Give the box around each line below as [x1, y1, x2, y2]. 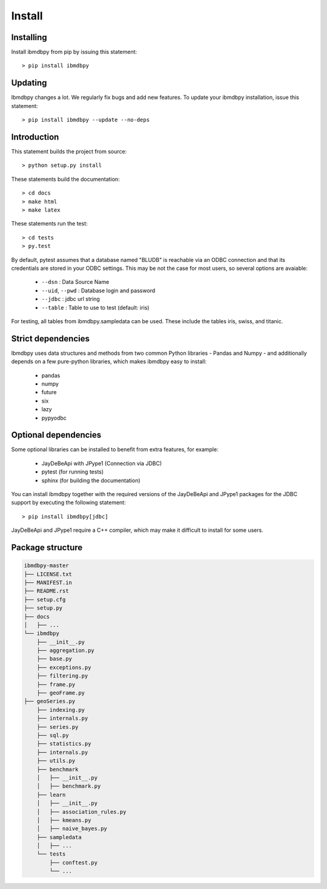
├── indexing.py [36, 706, 85, 713]
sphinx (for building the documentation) [41, 477, 140, 484]
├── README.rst [24, 588, 69, 594]
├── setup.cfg [24, 596, 66, 603]
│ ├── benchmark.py [36, 783, 101, 790]
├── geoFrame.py [36, 689, 85, 697]
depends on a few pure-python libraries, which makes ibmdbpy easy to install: [11, 358, 207, 365]
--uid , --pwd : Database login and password [41, 287, 156, 294]
